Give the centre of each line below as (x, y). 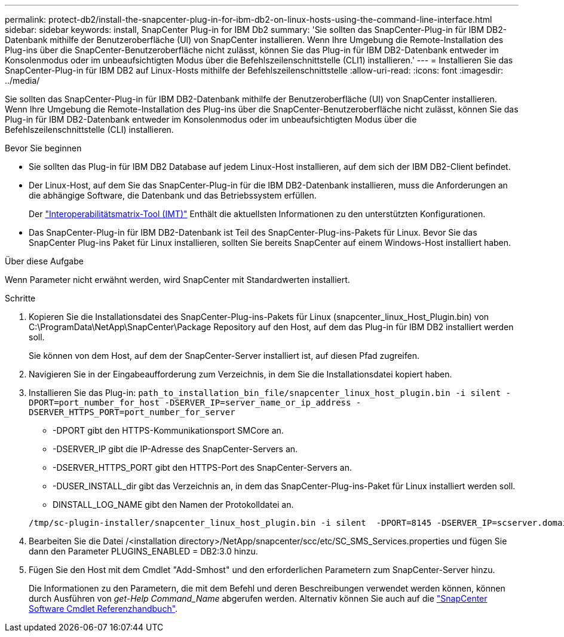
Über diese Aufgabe (44, 261)
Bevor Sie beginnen (43, 148)
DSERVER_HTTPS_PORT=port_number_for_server (132, 412)
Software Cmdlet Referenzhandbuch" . (103, 609)
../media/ (22, 80)
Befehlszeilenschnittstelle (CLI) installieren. (89, 129)
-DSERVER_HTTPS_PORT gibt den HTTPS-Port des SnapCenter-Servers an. (202, 467)
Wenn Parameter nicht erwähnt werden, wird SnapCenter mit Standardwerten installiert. (177, 280)
